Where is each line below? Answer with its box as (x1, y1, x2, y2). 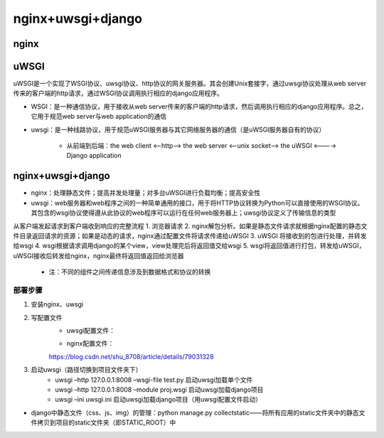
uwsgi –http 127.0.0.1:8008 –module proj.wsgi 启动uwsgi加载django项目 (55, 385, 264, 394)
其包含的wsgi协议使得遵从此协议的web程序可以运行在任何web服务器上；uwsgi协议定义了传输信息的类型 (31, 208, 336, 217)
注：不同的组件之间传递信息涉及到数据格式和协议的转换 (48, 267, 211, 277)
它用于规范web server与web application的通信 (31, 112, 167, 121)
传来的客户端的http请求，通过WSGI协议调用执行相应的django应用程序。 (13, 89, 224, 97)
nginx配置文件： (66, 339, 114, 348)
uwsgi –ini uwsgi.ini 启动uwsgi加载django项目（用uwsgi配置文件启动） (55, 395, 262, 404)
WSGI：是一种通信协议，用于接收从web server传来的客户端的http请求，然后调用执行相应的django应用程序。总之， (31, 102, 368, 110)
